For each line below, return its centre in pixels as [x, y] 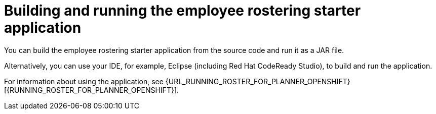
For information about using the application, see [84, 81]
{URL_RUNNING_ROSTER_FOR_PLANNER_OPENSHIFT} [258, 81]
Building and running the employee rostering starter [183, 11]
